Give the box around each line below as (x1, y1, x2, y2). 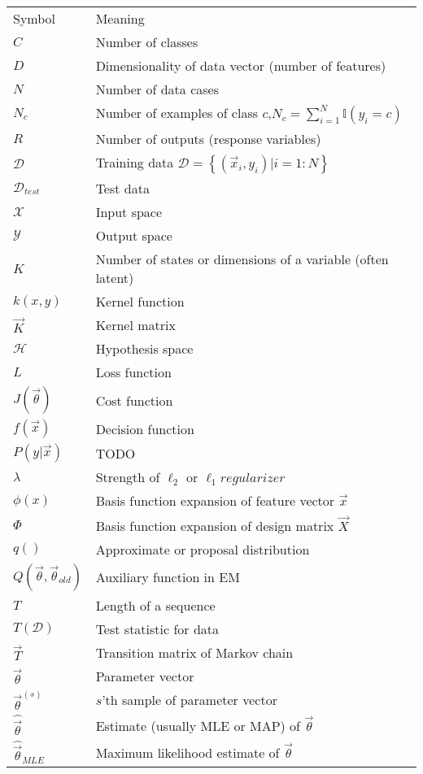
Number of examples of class (95, 103, 259, 122)
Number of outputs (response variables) (95, 129, 321, 148)
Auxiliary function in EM (95, 567, 240, 587)
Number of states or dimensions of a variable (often (95, 250, 389, 268)
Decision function (95, 419, 194, 438)
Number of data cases (95, 80, 219, 98)
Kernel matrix (95, 315, 176, 334)
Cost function (95, 390, 173, 410)
